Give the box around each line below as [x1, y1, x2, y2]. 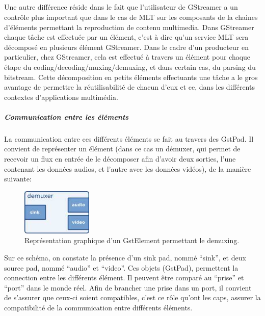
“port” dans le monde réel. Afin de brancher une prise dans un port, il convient [4, 282, 252, 293]
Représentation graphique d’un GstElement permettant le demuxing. [24, 235, 240, 246]
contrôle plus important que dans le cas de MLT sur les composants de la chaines [4, 11, 258, 22]
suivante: [4, 173, 32, 184]
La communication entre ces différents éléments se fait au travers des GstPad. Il [4, 133, 254, 144]
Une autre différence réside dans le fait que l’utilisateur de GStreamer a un [4, 2, 238, 12]
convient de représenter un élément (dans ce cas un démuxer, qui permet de [4, 143, 241, 154]
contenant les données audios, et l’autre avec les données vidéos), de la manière [4, 163, 251, 174]
